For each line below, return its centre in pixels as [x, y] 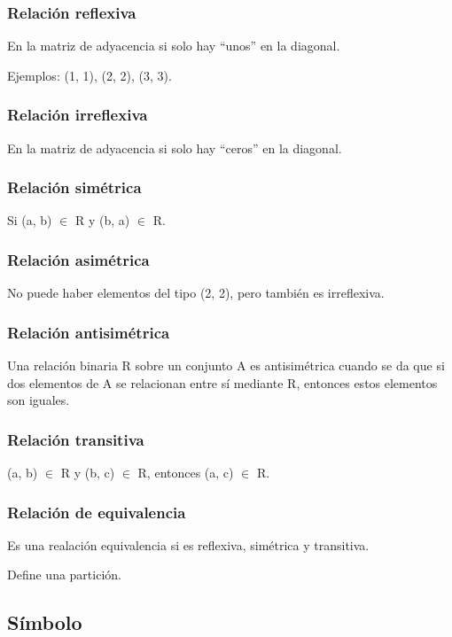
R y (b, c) [88, 473]
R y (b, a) [102, 220]
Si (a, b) [30, 220]
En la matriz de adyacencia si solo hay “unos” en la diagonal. [174, 46]
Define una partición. [64, 575]
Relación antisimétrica [89, 332]
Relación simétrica [74, 187]
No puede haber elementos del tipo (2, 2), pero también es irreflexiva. [196, 293]
